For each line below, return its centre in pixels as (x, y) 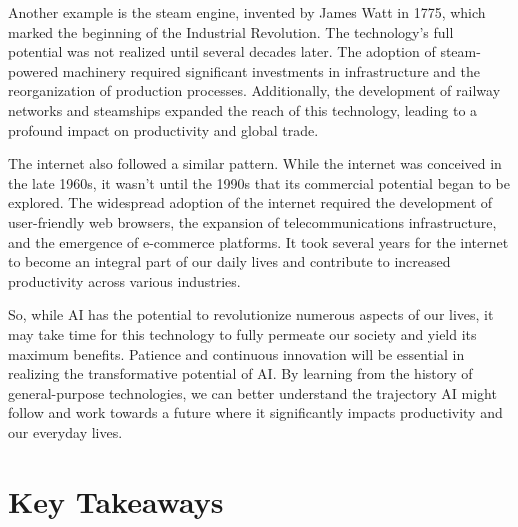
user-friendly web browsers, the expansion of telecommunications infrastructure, (252, 221)
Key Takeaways (116, 500)
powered (33, 70)
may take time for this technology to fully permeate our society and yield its (242, 333)
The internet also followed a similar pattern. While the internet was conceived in (255, 163)
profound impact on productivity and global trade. (163, 129)
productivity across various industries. (124, 280)
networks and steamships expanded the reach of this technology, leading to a (243, 109)
